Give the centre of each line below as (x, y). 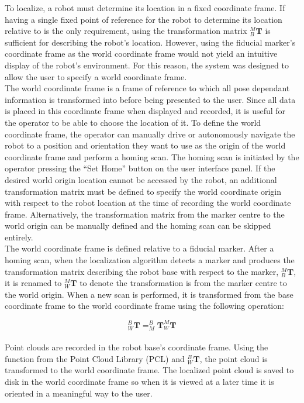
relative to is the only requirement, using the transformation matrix (126, 31)
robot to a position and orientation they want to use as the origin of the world (145, 145)
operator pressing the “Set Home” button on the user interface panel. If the (140, 168)
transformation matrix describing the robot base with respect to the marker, (142, 271)
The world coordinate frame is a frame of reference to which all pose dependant (147, 88)
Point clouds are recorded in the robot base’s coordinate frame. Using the (137, 347)
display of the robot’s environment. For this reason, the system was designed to (147, 65)
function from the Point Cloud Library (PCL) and (95, 358)
